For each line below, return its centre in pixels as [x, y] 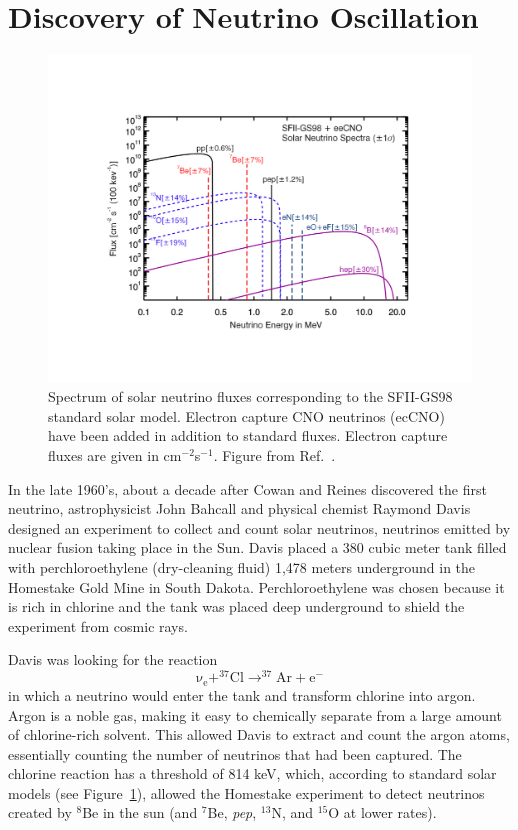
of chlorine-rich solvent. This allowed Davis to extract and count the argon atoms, [259, 734]
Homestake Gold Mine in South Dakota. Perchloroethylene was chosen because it [256, 586]
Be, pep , [232, 812]
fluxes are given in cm [115, 455]
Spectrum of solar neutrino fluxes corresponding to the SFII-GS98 [250, 396]
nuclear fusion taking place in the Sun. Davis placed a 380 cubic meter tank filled [257, 547]
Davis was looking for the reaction [113, 659]
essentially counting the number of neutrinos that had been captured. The [235, 753]
